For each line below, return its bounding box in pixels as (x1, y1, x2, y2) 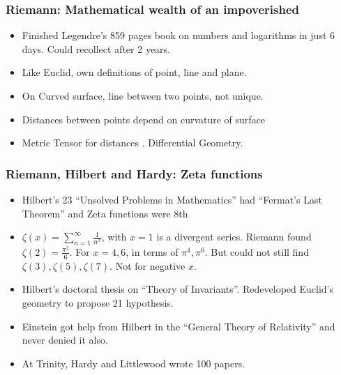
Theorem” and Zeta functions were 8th (22, 206, 188, 220)
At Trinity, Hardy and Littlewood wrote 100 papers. (22, 355, 245, 370)
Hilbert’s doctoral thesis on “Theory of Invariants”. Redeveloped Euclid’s (22, 282, 334, 296)
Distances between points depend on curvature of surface (22, 112, 266, 126)
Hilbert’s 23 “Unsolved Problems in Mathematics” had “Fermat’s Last (22, 192, 322, 206)
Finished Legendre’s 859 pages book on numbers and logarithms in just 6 (22, 28, 335, 43)
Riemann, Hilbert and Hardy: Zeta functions (6, 164, 263, 182)
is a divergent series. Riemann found (156, 229, 312, 244)
